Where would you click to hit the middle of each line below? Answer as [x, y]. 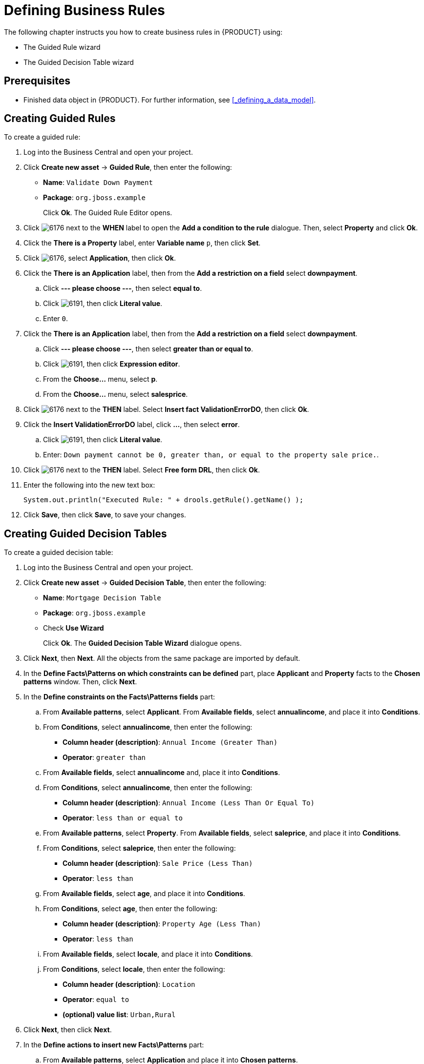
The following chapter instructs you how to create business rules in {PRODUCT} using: [143, 32]
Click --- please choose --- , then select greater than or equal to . [148, 349]
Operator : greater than [104, 757]
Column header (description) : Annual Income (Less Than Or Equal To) [189, 803]
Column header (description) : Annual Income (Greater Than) [170, 742]
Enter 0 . [55, 319]
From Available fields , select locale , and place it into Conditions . [148, 954]
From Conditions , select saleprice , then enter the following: [139, 848]
